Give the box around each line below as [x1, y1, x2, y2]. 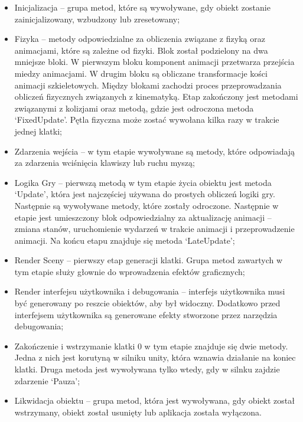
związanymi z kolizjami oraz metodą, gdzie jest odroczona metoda [14, 102, 254, 114]
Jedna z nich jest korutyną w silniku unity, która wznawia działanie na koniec [14, 351, 296, 364]
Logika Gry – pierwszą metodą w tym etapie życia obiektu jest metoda [14, 176, 272, 188]
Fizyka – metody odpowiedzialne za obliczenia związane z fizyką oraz [14, 32, 265, 45]
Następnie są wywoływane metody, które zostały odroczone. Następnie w [14, 199, 279, 211]
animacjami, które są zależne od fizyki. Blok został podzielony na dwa [14, 44, 268, 56]
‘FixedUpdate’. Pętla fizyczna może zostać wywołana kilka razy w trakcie [14, 113, 279, 126]
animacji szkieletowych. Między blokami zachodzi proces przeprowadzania [14, 78, 282, 91]
